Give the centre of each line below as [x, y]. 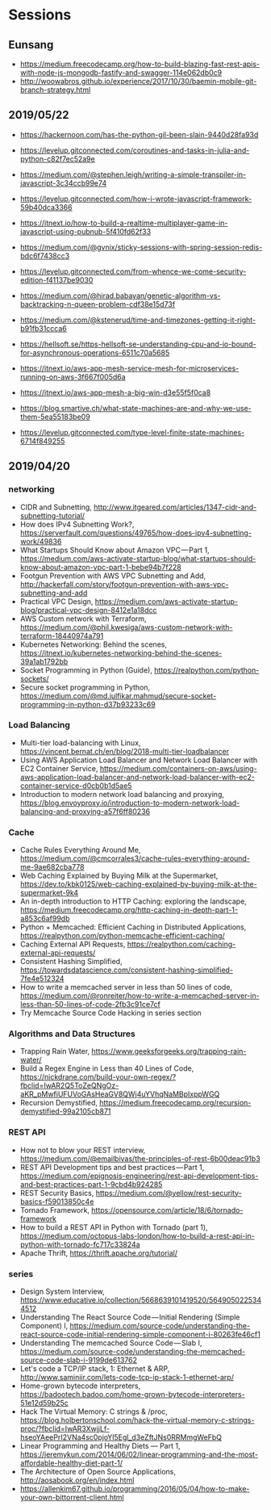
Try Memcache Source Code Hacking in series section [110, 1013]
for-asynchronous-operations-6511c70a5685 [95, 352]
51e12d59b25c [44, 1403]
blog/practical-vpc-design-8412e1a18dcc [88, 610]
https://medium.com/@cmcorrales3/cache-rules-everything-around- [135, 858]
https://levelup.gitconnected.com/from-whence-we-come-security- [133, 271]
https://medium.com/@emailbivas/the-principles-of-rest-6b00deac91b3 [140, 1158]
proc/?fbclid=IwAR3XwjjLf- [65, 1428]
